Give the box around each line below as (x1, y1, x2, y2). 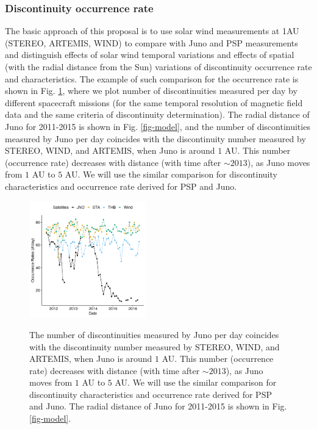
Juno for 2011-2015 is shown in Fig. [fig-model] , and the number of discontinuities (5, 120, 310, 132)
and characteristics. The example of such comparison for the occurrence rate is (5, 72, 299, 85)
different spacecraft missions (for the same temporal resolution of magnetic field (5, 96, 303, 109)
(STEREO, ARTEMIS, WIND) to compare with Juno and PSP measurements (5, 36, 298, 49)
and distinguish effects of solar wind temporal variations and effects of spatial (5, 48, 294, 61)
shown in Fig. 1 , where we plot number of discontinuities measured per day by (5, 84, 297, 97)
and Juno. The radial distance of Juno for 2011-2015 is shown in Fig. (29, 400, 287, 413)
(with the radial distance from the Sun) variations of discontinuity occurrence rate (5, 60, 312, 73)
